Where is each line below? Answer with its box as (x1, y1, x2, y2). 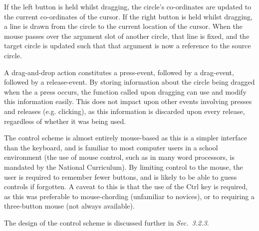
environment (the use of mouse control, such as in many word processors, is (4, 152, 235, 162)
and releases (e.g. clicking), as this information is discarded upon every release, (4, 106, 245, 116)
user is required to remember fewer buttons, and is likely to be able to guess (4, 171, 237, 182)
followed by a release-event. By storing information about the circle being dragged (4, 77, 255, 87)
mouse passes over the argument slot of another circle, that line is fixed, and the (4, 30, 250, 41)
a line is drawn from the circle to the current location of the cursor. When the (4, 21, 243, 31)
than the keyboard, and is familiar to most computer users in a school (4, 142, 218, 152)
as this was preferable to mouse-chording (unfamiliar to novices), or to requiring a (4, 191, 255, 201)
